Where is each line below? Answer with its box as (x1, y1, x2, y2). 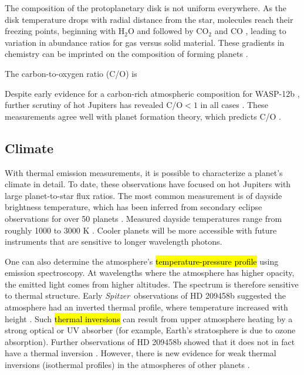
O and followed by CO (128, 25, 209, 37)
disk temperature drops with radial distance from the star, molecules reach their (5, 13, 293, 25)
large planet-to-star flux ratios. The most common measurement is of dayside (5, 189, 282, 201)
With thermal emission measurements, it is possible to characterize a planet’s (5, 166, 283, 178)
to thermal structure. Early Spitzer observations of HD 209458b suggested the (5, 289, 286, 302)
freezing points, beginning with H (5, 25, 125, 37)
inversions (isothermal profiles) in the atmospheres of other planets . (5, 359, 250, 371)
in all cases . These (200, 99, 268, 111)
